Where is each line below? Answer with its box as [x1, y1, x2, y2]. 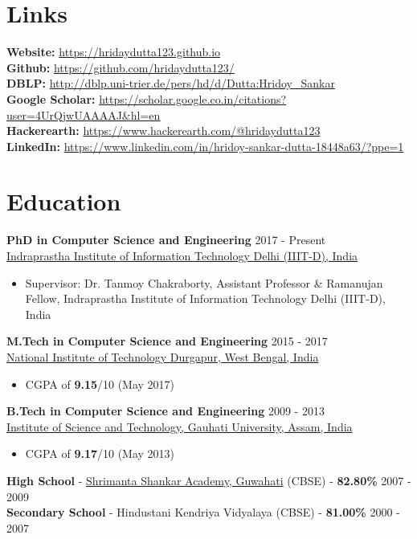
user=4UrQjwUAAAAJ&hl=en [6, 106, 161, 123]
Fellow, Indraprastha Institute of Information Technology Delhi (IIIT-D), [25, 290, 386, 307]
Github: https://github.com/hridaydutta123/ [6, 59, 235, 76]
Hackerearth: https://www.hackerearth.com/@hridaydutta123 [6, 122, 321, 139]
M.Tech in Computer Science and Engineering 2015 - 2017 [6, 333, 328, 349]
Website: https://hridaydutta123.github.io [6, 43, 221, 60]
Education [6, 185, 121, 218]
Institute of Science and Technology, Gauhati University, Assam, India [6, 418, 353, 435]
